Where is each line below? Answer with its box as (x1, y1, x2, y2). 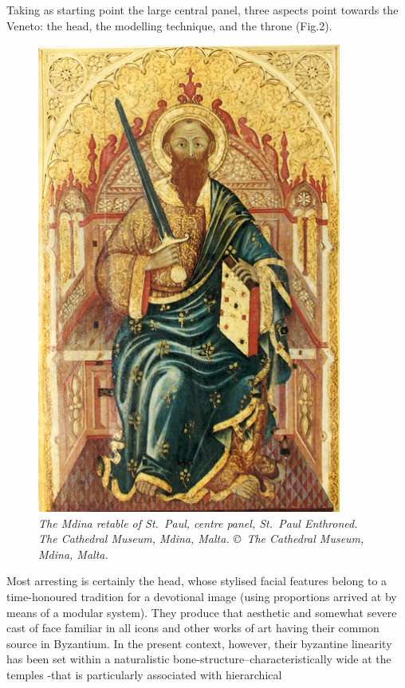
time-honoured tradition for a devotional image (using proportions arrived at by (6, 588, 397, 604)
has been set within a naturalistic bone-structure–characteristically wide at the (6, 651, 391, 667)
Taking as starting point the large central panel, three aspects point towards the (6, 2, 399, 18)
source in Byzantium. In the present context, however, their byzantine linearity (6, 635, 392, 651)
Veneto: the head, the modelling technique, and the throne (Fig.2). (6, 17, 332, 33)
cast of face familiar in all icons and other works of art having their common (6, 619, 379, 636)
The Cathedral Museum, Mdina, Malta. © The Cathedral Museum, (38, 530, 364, 547)
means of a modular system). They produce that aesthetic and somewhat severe (6, 603, 397, 620)
